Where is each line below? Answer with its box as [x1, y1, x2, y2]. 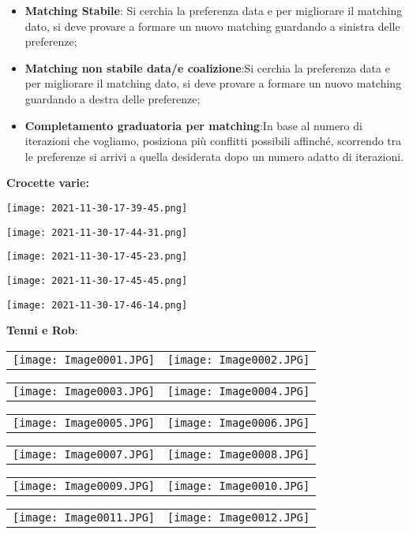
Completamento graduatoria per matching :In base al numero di [24, 117, 362, 133]
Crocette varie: [6, 174, 89, 191]
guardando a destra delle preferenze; [24, 90, 201, 106]
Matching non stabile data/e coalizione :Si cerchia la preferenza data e [24, 59, 390, 76]
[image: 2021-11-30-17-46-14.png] [6, 299, 188, 311]
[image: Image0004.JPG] [167, 384, 310, 398]
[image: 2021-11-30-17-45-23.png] [6, 251, 188, 263]
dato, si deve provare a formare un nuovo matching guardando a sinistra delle [24, 17, 400, 34]
